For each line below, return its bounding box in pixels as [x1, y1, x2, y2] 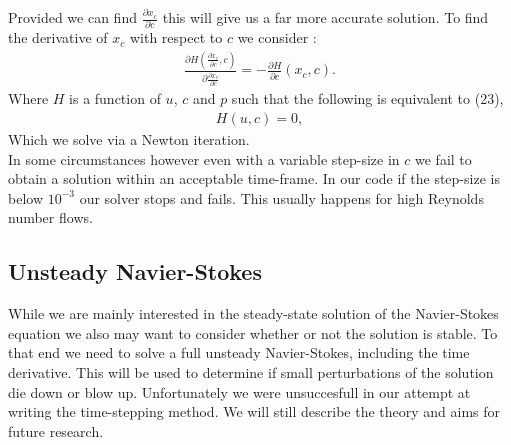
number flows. [8, 207, 93, 228]
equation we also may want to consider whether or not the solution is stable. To [8, 322, 498, 343]
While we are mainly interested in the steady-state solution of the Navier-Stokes [8, 303, 499, 324]
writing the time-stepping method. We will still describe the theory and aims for [8, 401, 501, 422]
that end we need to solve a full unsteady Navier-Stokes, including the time [8, 342, 470, 363]
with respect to [129, 27, 223, 48]
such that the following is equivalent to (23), [231, 88, 504, 109]
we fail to [415, 148, 472, 169]
